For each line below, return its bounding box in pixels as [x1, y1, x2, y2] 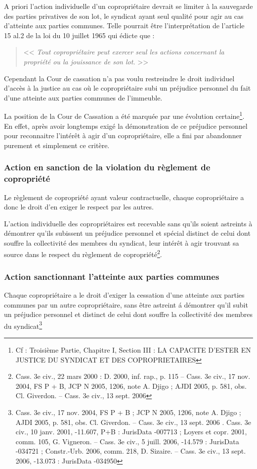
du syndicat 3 [4, 319, 43, 331]
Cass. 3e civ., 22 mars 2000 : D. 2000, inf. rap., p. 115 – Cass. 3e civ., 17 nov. [15, 371, 251, 381]
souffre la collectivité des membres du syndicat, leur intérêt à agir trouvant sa [4, 237, 239, 248]
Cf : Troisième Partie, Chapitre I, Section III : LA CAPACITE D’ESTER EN [15, 344, 251, 355]
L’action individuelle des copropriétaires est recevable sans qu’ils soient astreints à [4, 218, 253, 228]
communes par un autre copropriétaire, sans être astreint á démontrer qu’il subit [4, 299, 248, 310]
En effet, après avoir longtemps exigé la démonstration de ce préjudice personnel [4, 120, 248, 131]
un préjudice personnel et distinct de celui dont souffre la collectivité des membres [4, 309, 253, 319]
